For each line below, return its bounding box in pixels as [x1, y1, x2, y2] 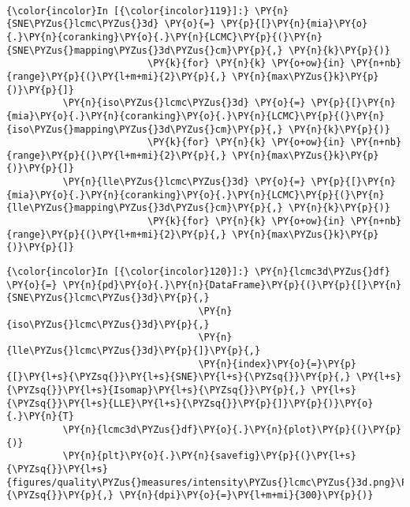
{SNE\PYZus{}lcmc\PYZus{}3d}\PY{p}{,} [6, 292, 210, 304]
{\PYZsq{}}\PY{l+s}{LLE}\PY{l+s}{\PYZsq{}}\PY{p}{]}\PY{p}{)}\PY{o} [6, 397, 374, 409]
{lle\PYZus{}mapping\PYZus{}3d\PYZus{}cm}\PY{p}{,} [6, 202, 283, 214]
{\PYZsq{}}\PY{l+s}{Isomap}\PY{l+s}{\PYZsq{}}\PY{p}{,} [6, 384, 306, 396]
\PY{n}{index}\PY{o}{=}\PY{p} [198, 358, 356, 370]
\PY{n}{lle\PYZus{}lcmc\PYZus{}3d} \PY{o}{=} [62, 176, 306, 188]
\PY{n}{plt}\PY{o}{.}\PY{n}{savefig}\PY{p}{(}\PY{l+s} [62, 450, 356, 462]
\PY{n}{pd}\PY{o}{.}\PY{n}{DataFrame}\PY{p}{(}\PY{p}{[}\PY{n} [62, 279, 402, 291]
